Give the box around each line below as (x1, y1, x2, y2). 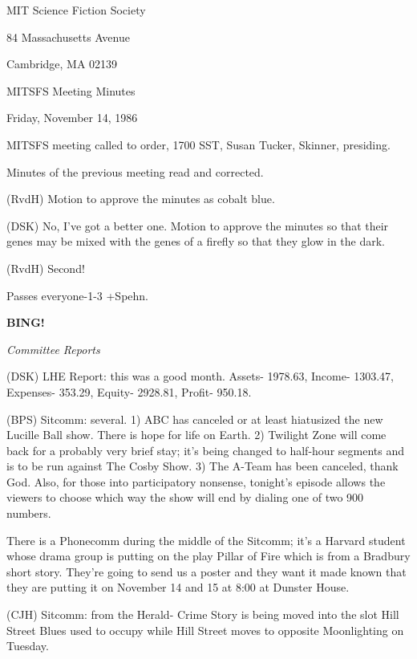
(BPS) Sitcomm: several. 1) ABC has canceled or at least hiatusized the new (6, 410, 383, 427)
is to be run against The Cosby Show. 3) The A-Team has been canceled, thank (6, 458, 399, 474)
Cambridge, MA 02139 (6, 55, 118, 72)
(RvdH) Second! (6, 259, 85, 276)
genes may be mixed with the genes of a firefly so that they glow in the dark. (6, 233, 385, 250)
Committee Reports (6, 340, 100, 357)
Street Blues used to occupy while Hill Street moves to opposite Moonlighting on (6, 621, 404, 638)
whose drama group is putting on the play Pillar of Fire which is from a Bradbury (6, 547, 411, 564)
